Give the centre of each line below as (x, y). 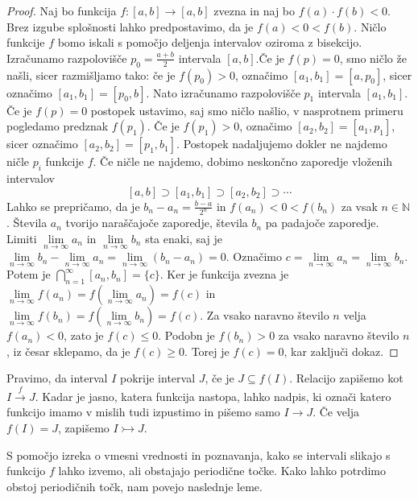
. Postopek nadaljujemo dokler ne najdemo (282, 144)
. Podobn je (186, 335)
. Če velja (336, 412)
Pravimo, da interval (57, 378)
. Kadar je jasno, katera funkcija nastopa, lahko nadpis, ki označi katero (213, 396)
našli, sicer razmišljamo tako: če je (91, 74)
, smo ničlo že (373, 58)
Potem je (29, 274)
